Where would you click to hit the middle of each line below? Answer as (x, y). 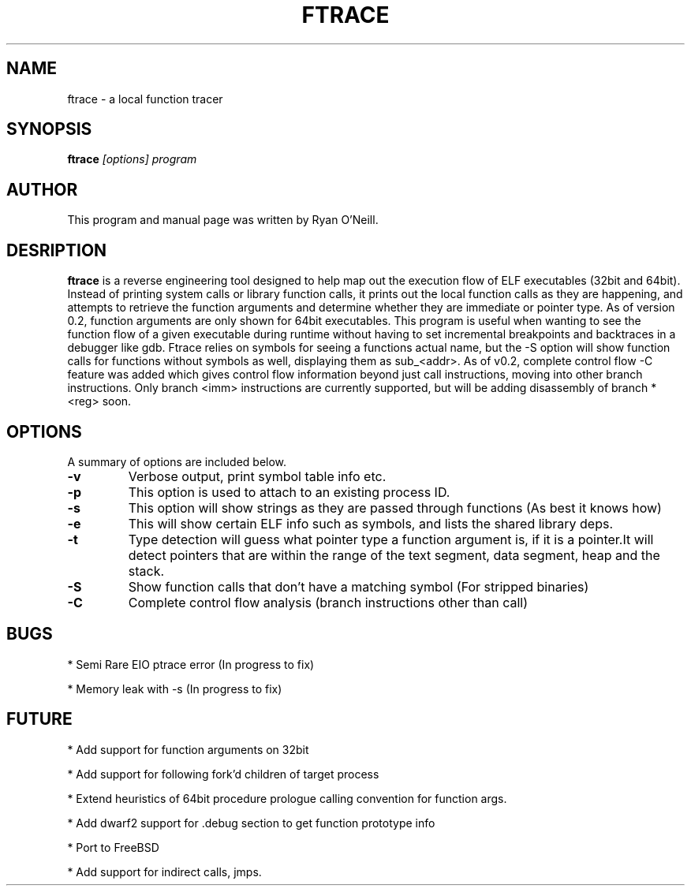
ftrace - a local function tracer (145, 99)
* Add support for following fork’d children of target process (223, 774)
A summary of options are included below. (177, 461)
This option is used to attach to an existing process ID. (289, 492)
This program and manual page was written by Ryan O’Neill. (223, 220)
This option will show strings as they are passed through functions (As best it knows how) (395, 508)
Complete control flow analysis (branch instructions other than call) (328, 602)
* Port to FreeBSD (113, 847)
